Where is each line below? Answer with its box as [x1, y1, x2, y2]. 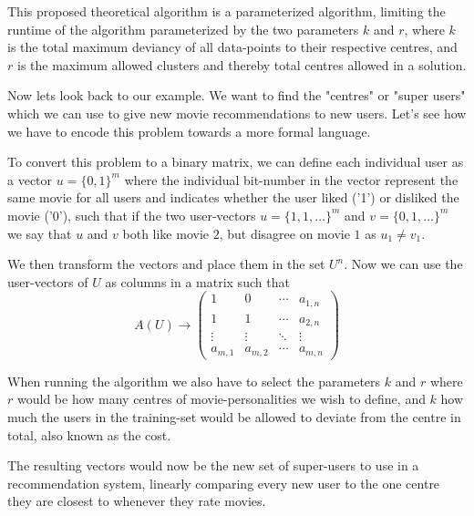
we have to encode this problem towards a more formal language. [7, 121, 371, 140]
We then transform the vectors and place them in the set [7, 254, 325, 273]
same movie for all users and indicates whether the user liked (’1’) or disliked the [7, 188, 459, 207]
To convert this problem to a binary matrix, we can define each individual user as [7, 152, 464, 171]
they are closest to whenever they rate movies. [7, 491, 266, 511]
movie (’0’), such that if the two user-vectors [7, 205, 256, 224]
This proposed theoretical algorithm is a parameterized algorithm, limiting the [7, 2, 446, 20]
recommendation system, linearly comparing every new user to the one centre [7, 473, 440, 492]
